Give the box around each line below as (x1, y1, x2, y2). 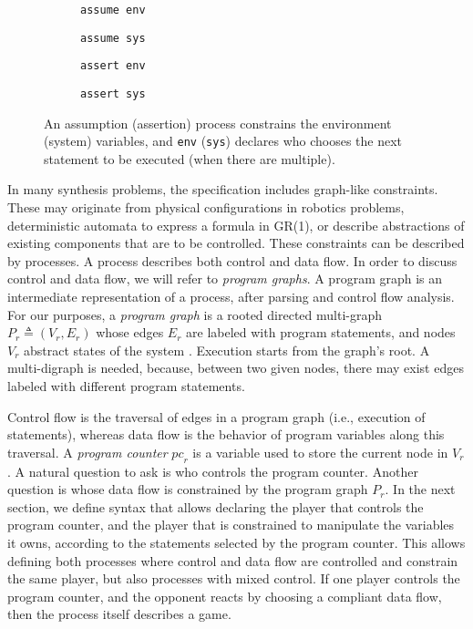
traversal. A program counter (7, 442, 168, 461)
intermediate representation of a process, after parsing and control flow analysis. (7, 287, 455, 306)
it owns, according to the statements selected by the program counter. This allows (7, 532, 466, 552)
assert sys (80, 87, 146, 100)
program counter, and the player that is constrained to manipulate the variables (7, 515, 455, 534)
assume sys (80, 31, 146, 45)
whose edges (96, 323, 164, 342)
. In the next (385, 479, 456, 499)
